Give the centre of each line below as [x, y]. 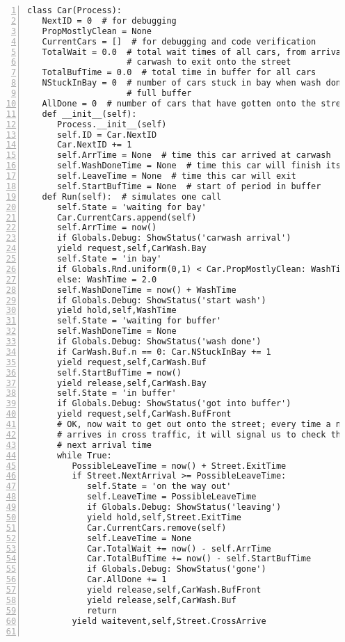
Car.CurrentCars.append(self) [127, 217]
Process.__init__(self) [112, 124]
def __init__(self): [89, 114]
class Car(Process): [75, 10]
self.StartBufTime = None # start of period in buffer [189, 186]
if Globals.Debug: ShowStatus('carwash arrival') [174, 238]
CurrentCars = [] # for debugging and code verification [179, 41]
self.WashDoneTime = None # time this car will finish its [199, 166]
